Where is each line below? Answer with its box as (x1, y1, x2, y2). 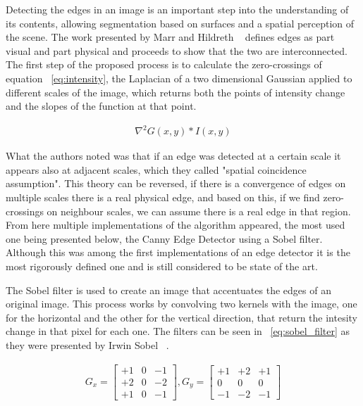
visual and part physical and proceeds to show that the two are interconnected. (6, 43, 348, 58)
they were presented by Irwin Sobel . (6, 338, 169, 352)
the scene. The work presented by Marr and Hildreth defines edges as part (6, 30, 335, 44)
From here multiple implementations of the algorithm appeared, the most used (6, 217, 345, 232)
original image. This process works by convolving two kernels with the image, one (6, 296, 357, 311)
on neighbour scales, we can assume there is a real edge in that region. (47, 203, 351, 218)
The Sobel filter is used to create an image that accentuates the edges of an (6, 282, 331, 297)
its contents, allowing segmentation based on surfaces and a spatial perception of (6, 15, 355, 30)
